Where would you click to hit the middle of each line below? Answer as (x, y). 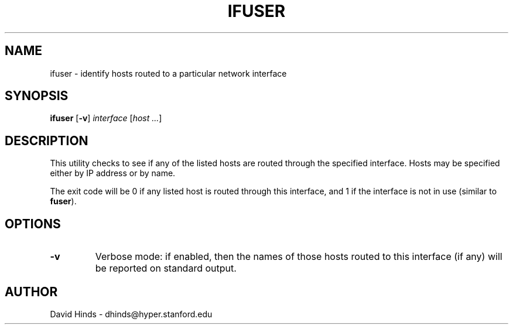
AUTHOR (31, 292)
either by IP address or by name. (113, 173)
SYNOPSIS (37, 96)
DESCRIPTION (47, 140)
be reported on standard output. (166, 268)
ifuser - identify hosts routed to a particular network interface (168, 73)
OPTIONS (33, 224)
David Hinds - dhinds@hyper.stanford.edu (131, 314)
